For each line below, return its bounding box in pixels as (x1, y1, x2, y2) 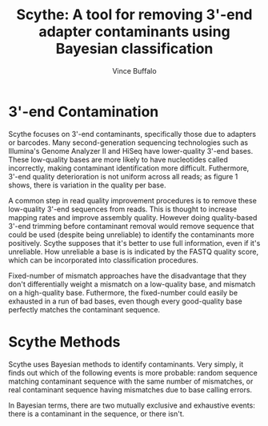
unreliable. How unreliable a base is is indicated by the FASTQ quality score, (8, 247, 258, 256)
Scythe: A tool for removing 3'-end (15, 6, 254, 24)
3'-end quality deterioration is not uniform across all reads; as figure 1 (8, 171, 238, 181)
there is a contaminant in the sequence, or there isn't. (8, 408, 185, 418)
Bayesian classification (55, 40, 214, 58)
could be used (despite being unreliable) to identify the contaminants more (8, 230, 254, 239)
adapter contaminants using (38, 22, 230, 41)
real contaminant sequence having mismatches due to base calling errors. (8, 384, 253, 394)
